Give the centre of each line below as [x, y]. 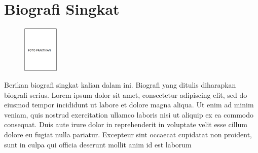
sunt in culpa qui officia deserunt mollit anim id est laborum [98, 144]
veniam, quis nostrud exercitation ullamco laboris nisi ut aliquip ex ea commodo [129, 114]
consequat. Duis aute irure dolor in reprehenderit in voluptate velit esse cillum [126, 124]
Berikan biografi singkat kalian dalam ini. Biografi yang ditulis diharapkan [120, 85]
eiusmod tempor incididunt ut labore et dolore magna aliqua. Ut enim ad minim [129, 105]
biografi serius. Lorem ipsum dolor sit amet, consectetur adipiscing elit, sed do [126, 94]
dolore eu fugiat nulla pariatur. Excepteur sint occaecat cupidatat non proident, [128, 135]
